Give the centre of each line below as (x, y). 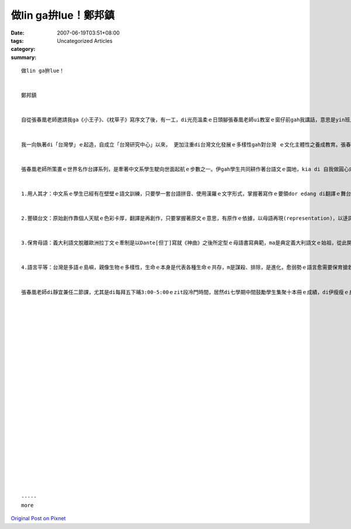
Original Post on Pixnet (38, 518)
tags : (17, 40)
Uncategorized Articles (85, 40)
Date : (18, 33)
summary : (24, 57)
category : (23, 49)
